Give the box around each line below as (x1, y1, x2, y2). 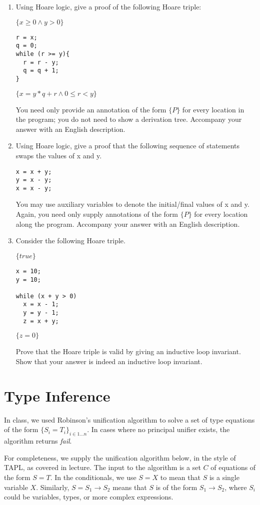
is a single (209, 472, 239, 482)
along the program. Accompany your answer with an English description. (15, 218, 240, 229)
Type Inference (4, 385, 110, 406)
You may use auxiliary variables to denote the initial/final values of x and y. (15, 199, 249, 209)
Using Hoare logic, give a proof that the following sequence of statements (15, 140, 239, 151)
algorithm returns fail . (4, 436, 72, 446)
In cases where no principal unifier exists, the (91, 424, 230, 435)
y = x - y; (15, 176, 52, 184)
